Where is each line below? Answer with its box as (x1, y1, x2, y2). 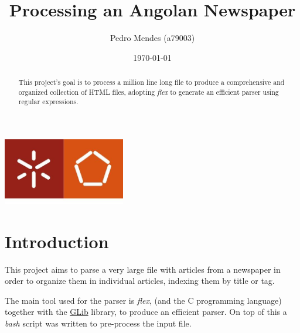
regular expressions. (18, 97, 79, 107)
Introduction (5, 229, 109, 253)
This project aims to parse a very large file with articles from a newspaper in (5, 263, 281, 275)
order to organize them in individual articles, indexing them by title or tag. (5, 274, 275, 287)
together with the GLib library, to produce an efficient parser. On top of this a (5, 305, 287, 318)
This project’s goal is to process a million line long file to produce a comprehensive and (18, 77, 285, 87)
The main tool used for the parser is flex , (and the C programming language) (5, 294, 282, 306)
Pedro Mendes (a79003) (110, 32, 195, 44)
